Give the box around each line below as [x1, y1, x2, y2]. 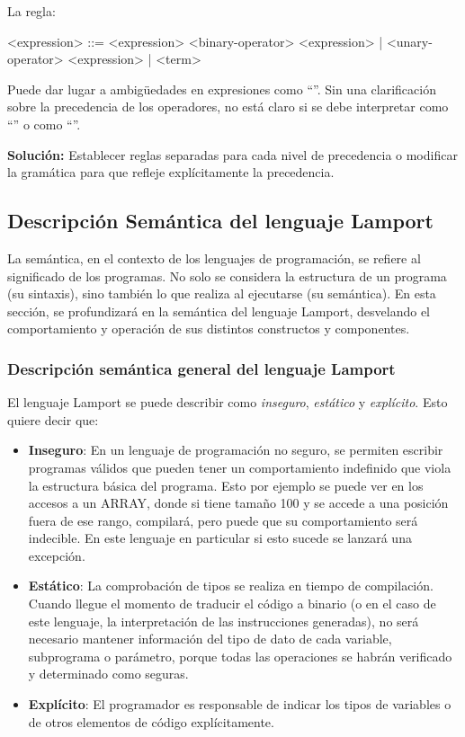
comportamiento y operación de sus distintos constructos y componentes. [7, 319, 410, 338]
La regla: [7, 2, 56, 20]
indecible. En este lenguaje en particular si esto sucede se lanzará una [28, 528, 412, 547]
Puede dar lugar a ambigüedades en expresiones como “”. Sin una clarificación [7, 79, 436, 98]
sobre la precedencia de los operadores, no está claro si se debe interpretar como [7, 97, 449, 116]
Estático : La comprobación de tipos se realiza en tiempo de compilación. [28, 576, 434, 595]
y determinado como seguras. [28, 664, 189, 683]
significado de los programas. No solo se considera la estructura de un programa [7, 266, 447, 285]
